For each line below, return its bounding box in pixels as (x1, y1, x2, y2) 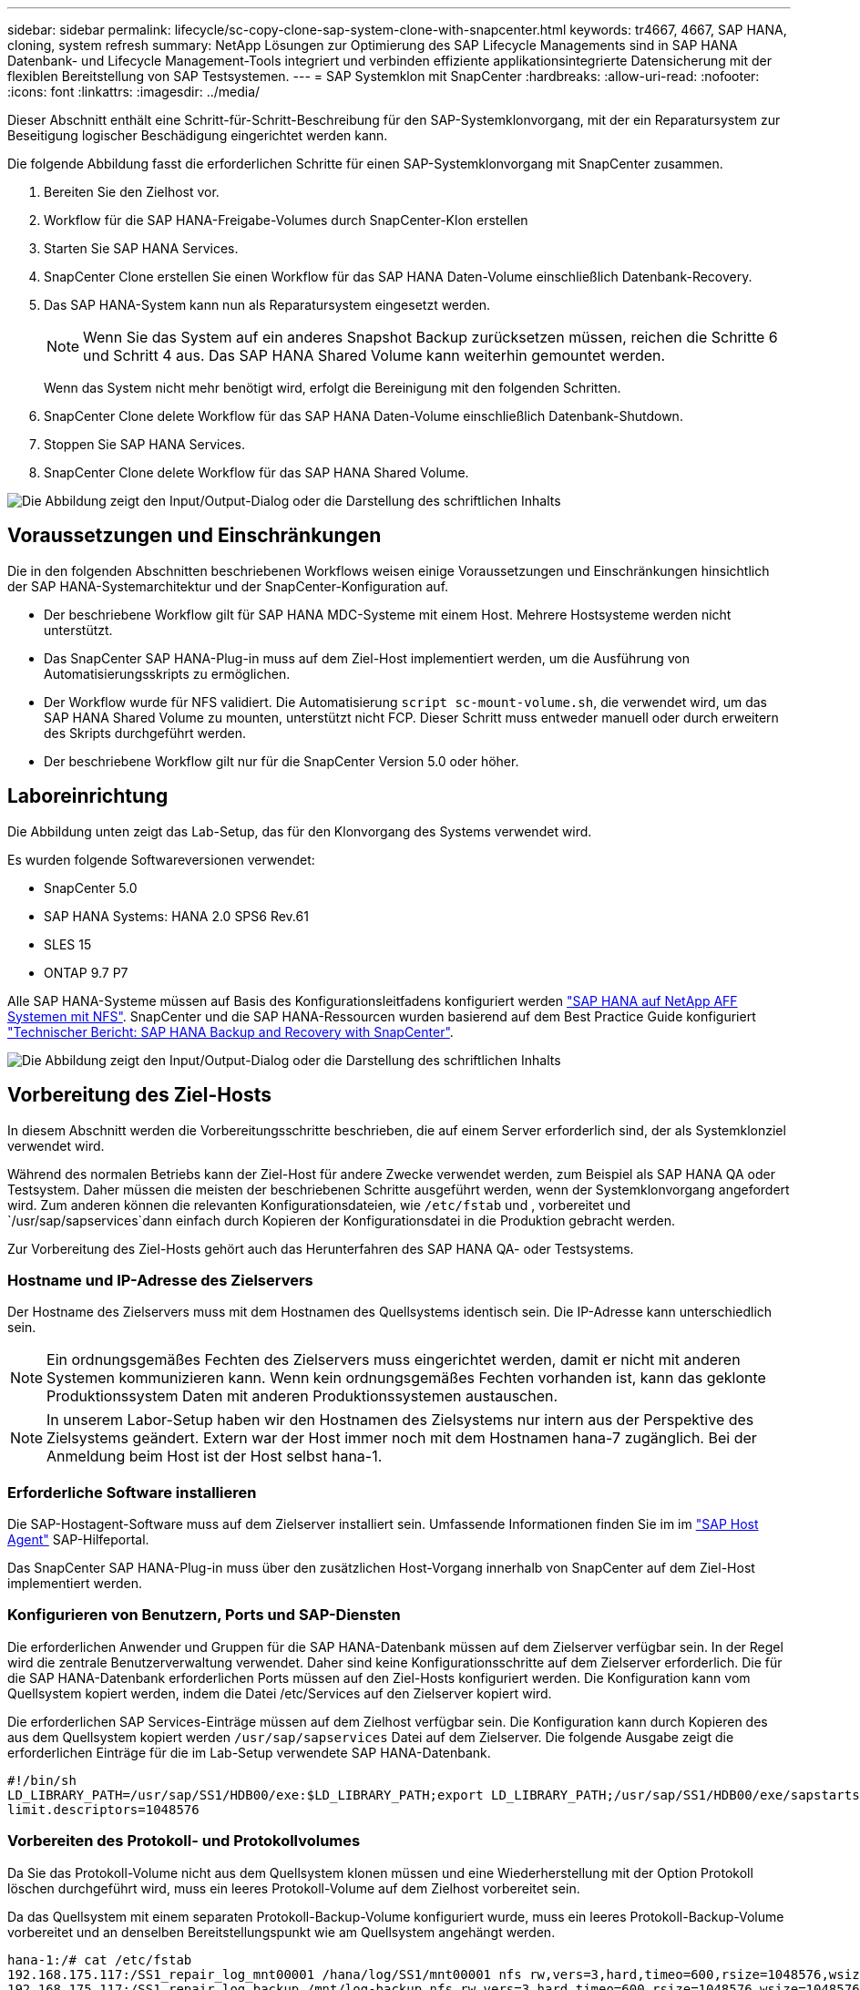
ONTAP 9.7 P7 (44, 964, 128, 980)
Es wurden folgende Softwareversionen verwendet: (7, 851, 315, 867)
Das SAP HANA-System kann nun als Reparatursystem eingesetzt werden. (44, 297, 491, 313)
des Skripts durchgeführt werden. (44, 724, 246, 741)
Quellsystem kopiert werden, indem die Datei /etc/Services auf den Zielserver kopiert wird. (7, 1685, 552, 1701)
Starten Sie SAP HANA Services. (44, 241, 239, 256)
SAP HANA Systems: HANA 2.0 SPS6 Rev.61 (44, 908, 309, 924)
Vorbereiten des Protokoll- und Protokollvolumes (7, 1831, 361, 1851)
